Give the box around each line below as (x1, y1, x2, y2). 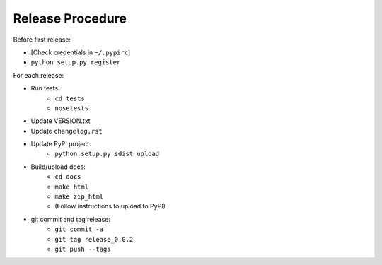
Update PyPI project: (30, 140, 91, 148)
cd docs (54, 173, 81, 181)
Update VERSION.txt (30, 117, 91, 125)
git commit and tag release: (30, 215, 111, 223)
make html (54, 182, 88, 191)
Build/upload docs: (30, 163, 86, 171)
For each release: (13, 71, 64, 79)
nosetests (54, 104, 88, 112)
